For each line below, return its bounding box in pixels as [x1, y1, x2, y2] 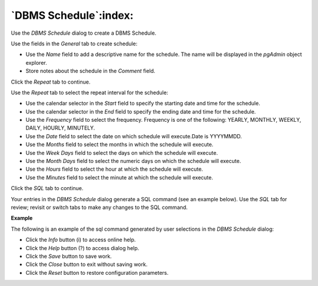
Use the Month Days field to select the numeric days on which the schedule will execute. [25, 158, 241, 165]
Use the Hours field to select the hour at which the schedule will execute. [25, 165, 203, 173]
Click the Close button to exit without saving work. [25, 261, 148, 268]
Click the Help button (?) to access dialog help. [25, 244, 140, 251]
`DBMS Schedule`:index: [11, 9, 134, 22]
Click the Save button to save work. [25, 252, 112, 260]
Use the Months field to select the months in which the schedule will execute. [25, 141, 214, 148]
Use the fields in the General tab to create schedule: [11, 40, 138, 47]
